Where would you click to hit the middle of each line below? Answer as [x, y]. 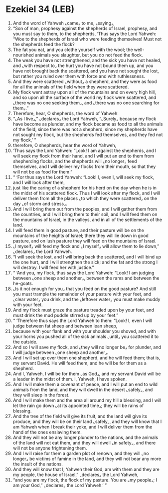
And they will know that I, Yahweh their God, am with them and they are [86, 469]
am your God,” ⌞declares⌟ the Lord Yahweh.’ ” [60, 485]
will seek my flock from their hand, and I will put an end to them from [83, 155]
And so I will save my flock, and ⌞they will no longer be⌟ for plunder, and [87, 347]
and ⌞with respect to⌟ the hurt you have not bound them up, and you [83, 65]
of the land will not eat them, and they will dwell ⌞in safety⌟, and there [84, 442]
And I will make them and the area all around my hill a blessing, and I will [87, 400]
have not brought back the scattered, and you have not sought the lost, [86, 70]
